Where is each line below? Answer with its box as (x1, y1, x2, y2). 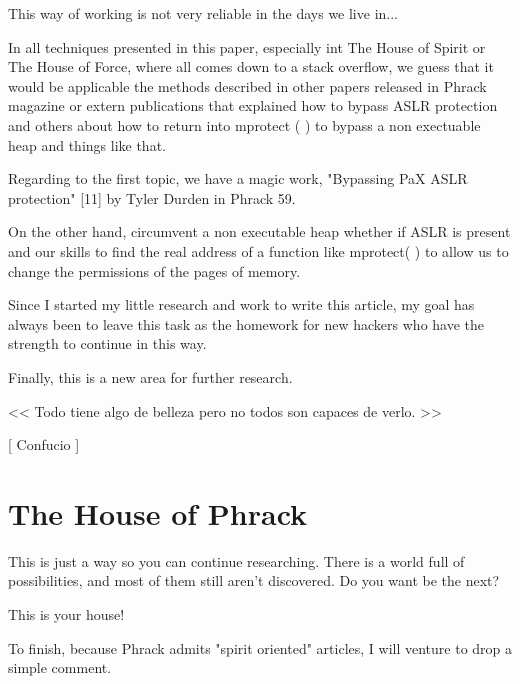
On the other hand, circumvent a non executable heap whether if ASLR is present (8, 221, 511, 242)
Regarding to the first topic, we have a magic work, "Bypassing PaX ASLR (8, 168, 468, 189)
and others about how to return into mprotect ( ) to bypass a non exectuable (8, 114, 481, 135)
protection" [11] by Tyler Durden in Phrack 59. (8, 187, 296, 208)
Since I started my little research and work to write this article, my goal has (8, 294, 475, 315)
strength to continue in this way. (8, 333, 207, 354)
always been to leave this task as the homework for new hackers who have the (8, 313, 485, 334)
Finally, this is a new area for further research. (8, 366, 293, 387)
